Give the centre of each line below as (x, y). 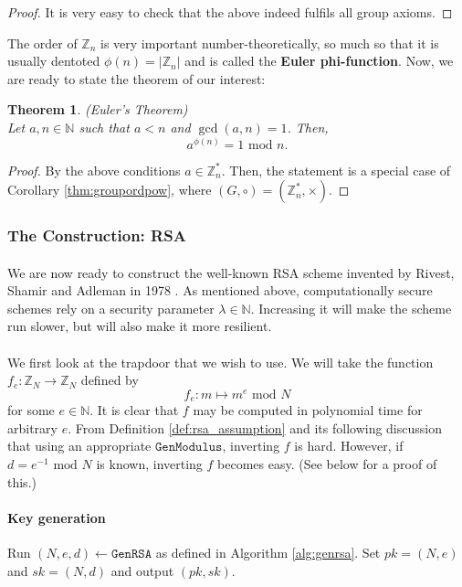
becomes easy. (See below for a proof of (327, 464)
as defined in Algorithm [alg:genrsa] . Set (268, 553)
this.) (22, 481)
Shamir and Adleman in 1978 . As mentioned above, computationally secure (220, 290)
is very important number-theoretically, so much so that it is (270, 43)
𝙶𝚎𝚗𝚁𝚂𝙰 (131, 555)
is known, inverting (149, 464)
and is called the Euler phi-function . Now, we (319, 61)
